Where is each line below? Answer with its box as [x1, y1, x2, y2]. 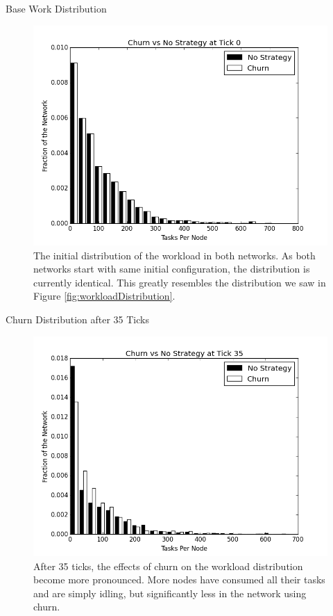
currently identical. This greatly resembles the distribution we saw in [33, 275, 326, 289]
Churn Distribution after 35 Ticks [6, 311, 149, 326]
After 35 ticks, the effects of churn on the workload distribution [33, 558, 303, 573]
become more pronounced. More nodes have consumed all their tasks [33, 572, 325, 587]
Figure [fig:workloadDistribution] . [33, 289, 176, 303]
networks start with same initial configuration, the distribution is [33, 261, 310, 276]
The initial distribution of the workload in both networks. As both [33, 248, 316, 262]
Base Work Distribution [6, 1, 107, 15]
